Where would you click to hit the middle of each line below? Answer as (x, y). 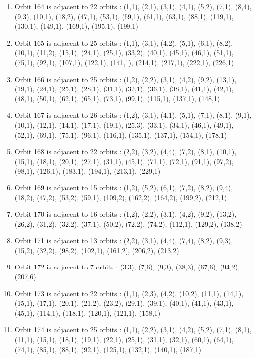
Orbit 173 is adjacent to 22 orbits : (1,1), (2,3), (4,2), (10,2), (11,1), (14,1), (129, 293)
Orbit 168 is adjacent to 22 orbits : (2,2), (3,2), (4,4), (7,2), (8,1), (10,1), (126, 151)
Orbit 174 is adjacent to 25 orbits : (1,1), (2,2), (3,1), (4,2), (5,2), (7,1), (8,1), (133, 329)
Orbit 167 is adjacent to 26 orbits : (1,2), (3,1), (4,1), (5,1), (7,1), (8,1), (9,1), (133, 115)
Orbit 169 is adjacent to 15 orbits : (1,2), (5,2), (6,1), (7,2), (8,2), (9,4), (124, 187)
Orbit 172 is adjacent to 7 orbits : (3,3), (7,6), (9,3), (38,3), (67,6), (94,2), (127, 267)
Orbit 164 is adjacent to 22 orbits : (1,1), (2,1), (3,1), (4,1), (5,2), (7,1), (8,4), (133, 6)
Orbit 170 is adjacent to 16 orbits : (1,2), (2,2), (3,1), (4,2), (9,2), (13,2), (126, 214)
